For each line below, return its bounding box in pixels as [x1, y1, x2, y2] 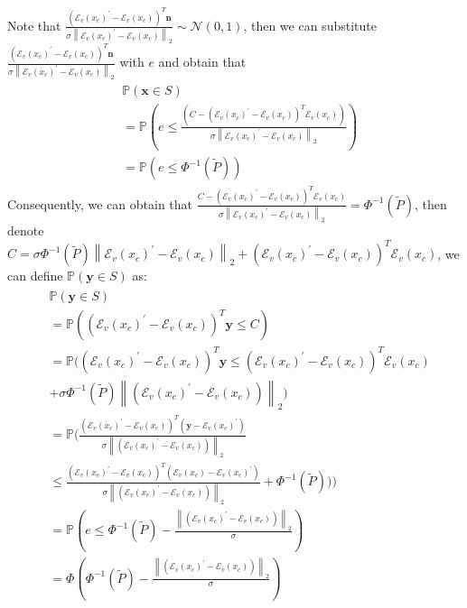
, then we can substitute [243, 15, 377, 34]
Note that [7, 15, 61, 34]
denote [7, 221, 44, 240]
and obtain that [158, 52, 247, 71]
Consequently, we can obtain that [7, 194, 193, 213]
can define [7, 266, 63, 285]
